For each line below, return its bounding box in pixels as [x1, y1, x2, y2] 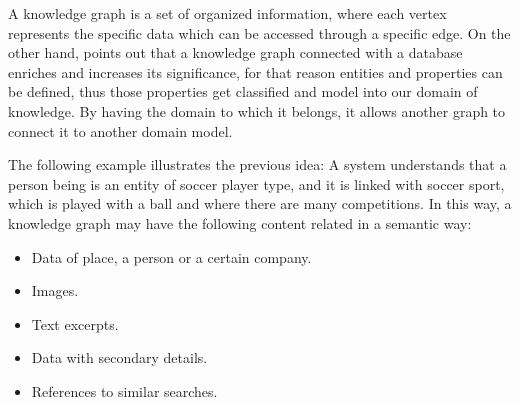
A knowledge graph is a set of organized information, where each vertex [8, 3, 447, 23]
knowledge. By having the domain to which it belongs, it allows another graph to [8, 100, 506, 121]
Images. [31, 280, 79, 301]
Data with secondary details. [31, 347, 208, 368]
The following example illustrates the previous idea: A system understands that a [8, 154, 507, 175]
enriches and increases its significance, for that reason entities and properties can [8, 61, 503, 82]
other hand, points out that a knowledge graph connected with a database [8, 42, 463, 63]
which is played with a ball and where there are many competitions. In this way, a [8, 193, 512, 214]
